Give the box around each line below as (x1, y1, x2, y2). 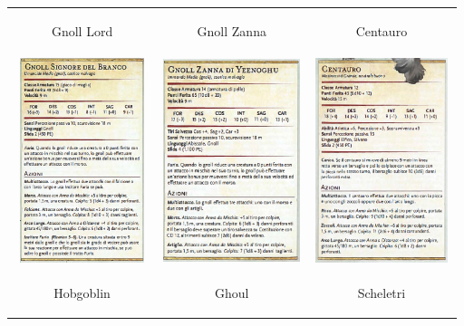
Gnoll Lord (51, 21, 113, 40)
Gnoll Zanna (197, 21, 266, 40)
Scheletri (357, 283, 406, 302)
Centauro (355, 21, 408, 40)
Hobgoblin (53, 283, 111, 302)
